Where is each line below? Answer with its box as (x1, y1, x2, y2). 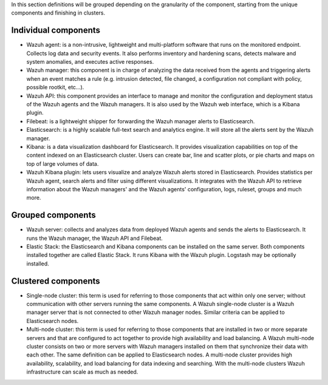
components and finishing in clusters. (11, 9, 106, 16)
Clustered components (11, 276, 100, 286)
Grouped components (11, 210, 97, 220)
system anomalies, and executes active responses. (26, 58, 154, 66)
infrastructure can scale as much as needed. (26, 368, 138, 376)
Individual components (11, 25, 100, 36)
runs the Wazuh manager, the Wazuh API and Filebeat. (26, 234, 163, 242)
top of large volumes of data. (26, 160, 99, 167)
